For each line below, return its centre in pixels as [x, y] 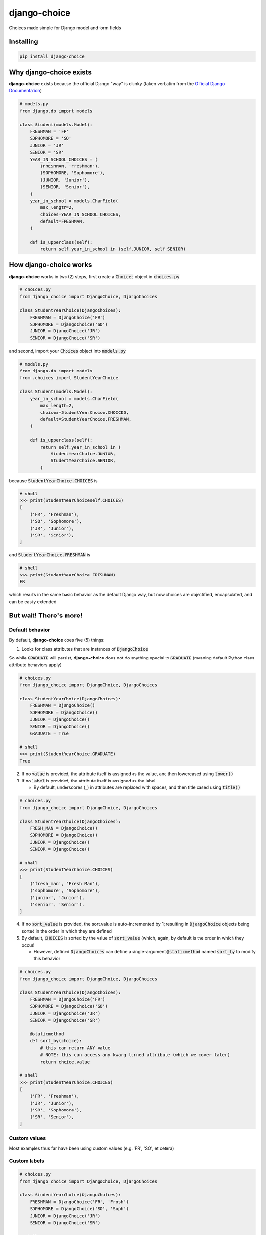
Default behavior [30, 630]
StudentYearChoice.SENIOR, [83, 461]
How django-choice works [50, 265]
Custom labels [27, 1161]
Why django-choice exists [50, 72]
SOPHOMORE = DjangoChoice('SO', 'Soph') [79, 1209]
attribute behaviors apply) [35, 665]
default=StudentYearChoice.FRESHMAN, [86, 419]
